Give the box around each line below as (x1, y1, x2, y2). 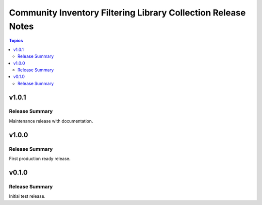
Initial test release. (9, 193, 46, 199)
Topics (9, 38, 23, 44)
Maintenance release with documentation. (9, 118, 93, 124)
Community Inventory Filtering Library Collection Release (9, 7, 246, 18)
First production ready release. (9, 156, 71, 161)
